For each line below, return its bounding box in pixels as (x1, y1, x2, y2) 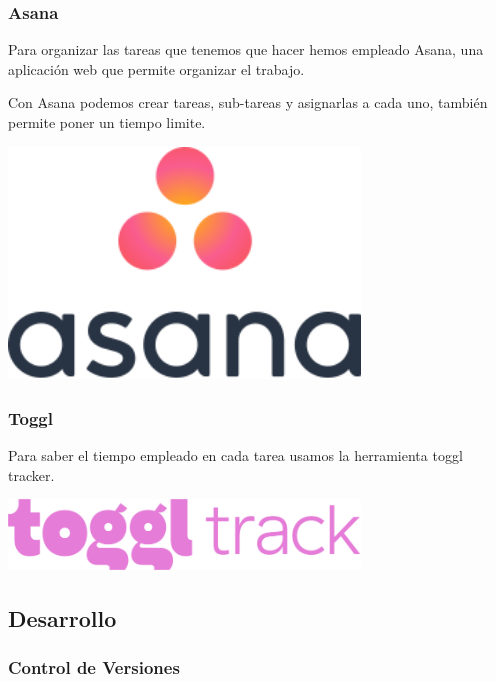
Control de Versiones (8, 654, 180, 679)
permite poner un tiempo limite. (8, 112, 206, 132)
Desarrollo (8, 602, 117, 633)
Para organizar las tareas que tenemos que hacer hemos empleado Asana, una (8, 39, 484, 60)
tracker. (8, 464, 55, 485)
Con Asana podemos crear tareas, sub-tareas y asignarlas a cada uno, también (8, 92, 488, 113)
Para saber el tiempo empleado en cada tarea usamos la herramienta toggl (8, 445, 463, 466)
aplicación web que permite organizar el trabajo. (8, 58, 305, 79)
